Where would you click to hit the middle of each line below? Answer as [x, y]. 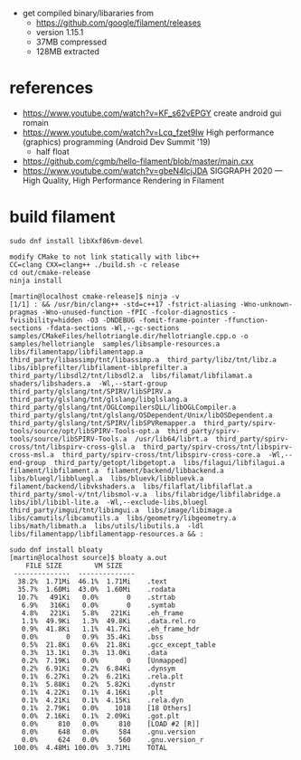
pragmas [24, 312]
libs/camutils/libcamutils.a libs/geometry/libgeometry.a [123, 518]
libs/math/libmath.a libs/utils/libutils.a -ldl [107, 526]
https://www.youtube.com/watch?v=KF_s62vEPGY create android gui [152, 113]
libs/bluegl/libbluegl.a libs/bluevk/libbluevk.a [107, 479]
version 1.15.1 [60, 32]
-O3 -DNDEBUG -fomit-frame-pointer [153, 320]
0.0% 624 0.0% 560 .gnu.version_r [113, 740]
